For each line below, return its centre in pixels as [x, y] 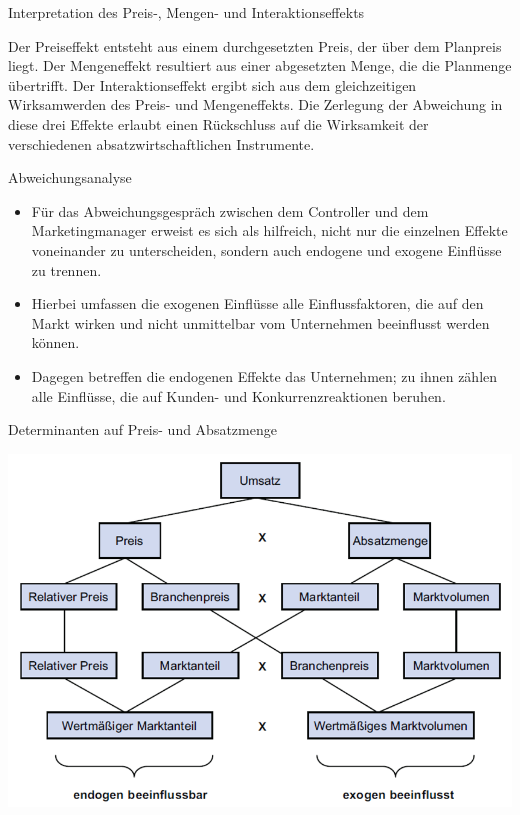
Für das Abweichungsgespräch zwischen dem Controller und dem [230, 210]
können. [55, 342]
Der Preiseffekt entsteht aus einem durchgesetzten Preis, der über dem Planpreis [255, 45]
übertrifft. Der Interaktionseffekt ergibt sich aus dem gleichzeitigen [212, 84]
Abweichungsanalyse [70, 177]
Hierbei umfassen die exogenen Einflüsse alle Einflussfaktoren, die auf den [257, 303]
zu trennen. [66, 269]
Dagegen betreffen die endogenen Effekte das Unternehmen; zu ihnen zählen [264, 375]
